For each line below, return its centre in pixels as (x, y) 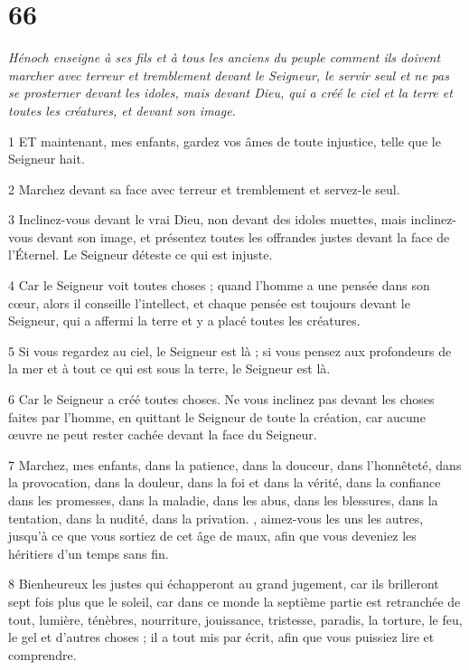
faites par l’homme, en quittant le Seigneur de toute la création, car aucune (217, 416)
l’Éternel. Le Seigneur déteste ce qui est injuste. (141, 255)
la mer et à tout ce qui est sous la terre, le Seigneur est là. (169, 368)
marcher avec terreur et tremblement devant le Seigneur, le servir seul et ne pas (229, 75)
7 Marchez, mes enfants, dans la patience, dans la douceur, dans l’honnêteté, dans (235, 464)
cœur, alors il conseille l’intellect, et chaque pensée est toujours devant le (209, 302)
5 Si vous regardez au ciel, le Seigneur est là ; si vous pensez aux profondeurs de (230, 350)
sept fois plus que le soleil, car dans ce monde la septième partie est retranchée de (234, 601)
